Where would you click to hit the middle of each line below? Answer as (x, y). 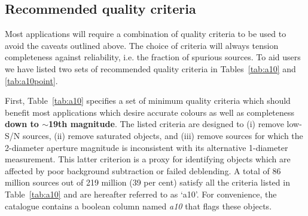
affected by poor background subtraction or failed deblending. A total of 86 (143, 170)
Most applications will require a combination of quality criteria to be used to (146, 34)
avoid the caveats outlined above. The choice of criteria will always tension (142, 45)
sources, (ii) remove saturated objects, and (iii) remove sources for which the (163, 135)
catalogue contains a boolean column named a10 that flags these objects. (138, 206)
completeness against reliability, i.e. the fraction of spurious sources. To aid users (153, 57)
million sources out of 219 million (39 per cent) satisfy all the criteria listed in (147, 182)
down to (22, 124)
